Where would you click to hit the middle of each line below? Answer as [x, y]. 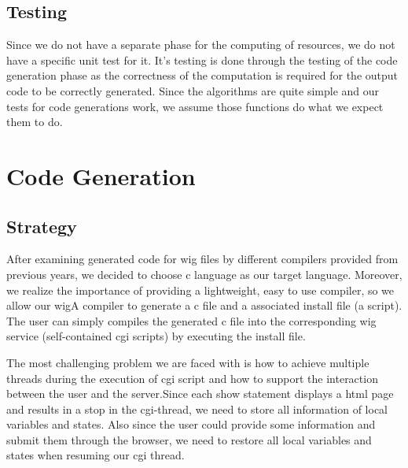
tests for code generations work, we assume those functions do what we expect [195, 106]
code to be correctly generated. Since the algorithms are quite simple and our [193, 90]
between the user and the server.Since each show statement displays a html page [200, 394]
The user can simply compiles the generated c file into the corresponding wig [191, 320]
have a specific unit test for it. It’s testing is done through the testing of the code [202, 59]
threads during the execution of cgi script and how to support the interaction [192, 378]
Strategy [42, 226]
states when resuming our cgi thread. [96, 455]
